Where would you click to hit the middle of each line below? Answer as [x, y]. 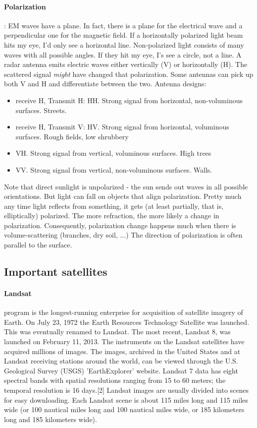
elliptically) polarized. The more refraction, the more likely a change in [112, 215]
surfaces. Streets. [41, 110]
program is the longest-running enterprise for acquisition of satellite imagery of [124, 312]
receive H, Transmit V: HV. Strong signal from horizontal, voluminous [122, 127]
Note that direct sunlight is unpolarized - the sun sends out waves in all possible [126, 186]
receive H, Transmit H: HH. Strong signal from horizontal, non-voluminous [129, 100]
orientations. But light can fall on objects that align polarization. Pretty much [123, 196]
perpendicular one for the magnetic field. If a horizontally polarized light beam [124, 35]
